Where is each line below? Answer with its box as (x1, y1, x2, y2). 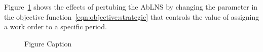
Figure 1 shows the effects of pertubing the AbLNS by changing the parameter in (4, 2, 258, 12)
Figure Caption (24, 38, 72, 48)
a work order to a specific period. (4, 21, 107, 32)
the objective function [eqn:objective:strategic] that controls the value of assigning (4, 11, 259, 22)
